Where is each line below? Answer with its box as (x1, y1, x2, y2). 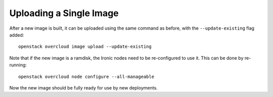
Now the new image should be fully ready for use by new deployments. (9, 84, 158, 90)
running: (9, 62, 27, 68)
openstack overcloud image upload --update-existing (18, 44, 152, 50)
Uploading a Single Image (9, 8, 119, 19)
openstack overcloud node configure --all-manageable (18, 73, 154, 79)
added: (9, 32, 24, 38)
